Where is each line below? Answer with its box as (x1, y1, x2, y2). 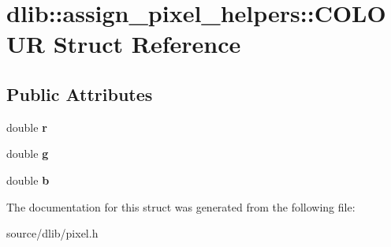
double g (6, 145, 49, 162)
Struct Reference (53, 28, 241, 60)
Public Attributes (6, 81, 153, 106)
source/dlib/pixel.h (6, 225, 99, 241)
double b (6, 171, 50, 188)
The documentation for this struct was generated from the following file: (6, 198, 356, 215)
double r (6, 118, 47, 135)
